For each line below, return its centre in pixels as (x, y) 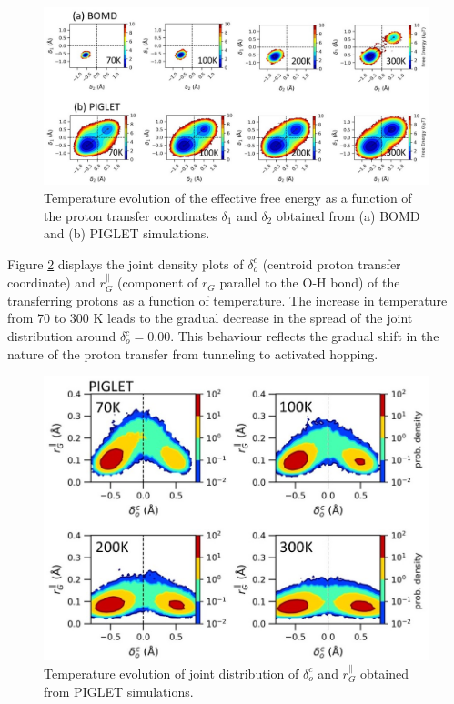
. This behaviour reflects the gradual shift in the (305, 336)
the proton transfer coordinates (131, 215)
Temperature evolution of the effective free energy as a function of (228, 198)
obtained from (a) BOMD (348, 215)
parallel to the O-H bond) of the (310, 282)
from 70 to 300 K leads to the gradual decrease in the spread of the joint (210, 318)
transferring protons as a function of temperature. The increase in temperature (227, 300)
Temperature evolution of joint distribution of (172, 673)
